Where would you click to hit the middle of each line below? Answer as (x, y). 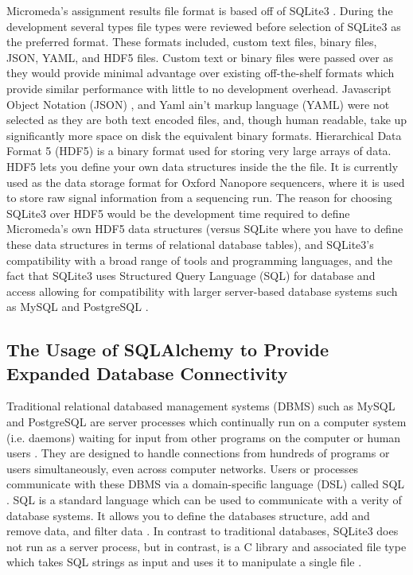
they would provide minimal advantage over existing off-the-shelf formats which (201, 73)
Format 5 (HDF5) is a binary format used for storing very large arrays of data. (199, 151)
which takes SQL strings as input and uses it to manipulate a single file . (184, 562)
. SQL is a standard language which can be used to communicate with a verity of (204, 500)
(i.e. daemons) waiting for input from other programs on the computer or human (204, 437)
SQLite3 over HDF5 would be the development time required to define (178, 213)
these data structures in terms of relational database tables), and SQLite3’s (190, 244)
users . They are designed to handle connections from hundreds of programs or (198, 453)
